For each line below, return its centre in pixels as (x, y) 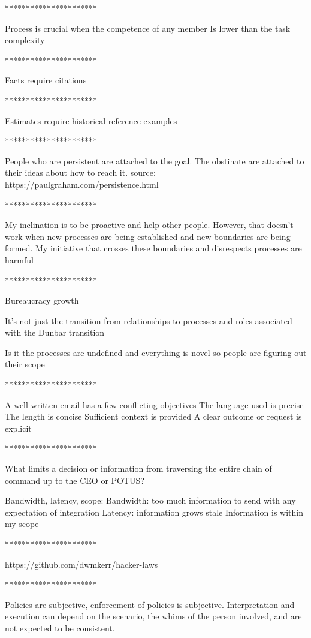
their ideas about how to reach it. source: (80, 173)
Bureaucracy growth (42, 300)
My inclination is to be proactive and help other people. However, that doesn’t (149, 225)
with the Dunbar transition (55, 332)
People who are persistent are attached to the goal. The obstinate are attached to (155, 161)
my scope (22, 524)
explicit (18, 428)
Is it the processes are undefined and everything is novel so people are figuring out (156, 352)
